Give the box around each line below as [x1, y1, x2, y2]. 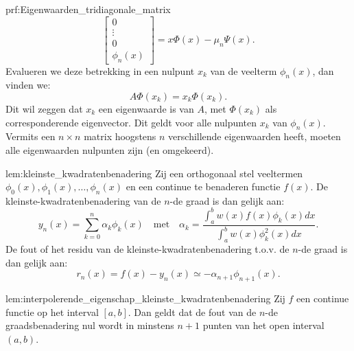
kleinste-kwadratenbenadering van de [5, 193, 161, 207]
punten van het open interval [202, 318, 324, 332]
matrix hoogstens [84, 129, 156, 144]
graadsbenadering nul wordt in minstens [5, 318, 174, 332]
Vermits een [5, 129, 56, 144]
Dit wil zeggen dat [5, 101, 83, 115]
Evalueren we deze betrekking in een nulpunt [5, 63, 195, 78]
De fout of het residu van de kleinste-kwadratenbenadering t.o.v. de [5, 241, 290, 256]
